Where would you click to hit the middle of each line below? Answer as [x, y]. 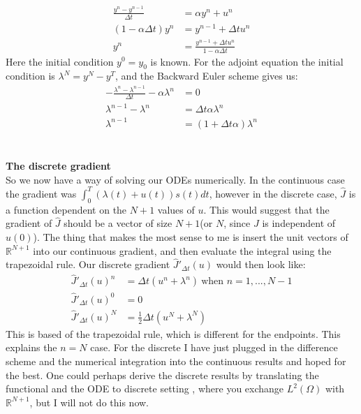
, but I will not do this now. [89, 402]
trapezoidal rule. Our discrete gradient [88, 264]
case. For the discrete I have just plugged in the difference [214, 347]
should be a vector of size [118, 223]
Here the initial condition [60, 61]
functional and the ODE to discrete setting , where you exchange [145, 389]
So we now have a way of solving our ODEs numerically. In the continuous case [175, 179]
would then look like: [261, 264]
